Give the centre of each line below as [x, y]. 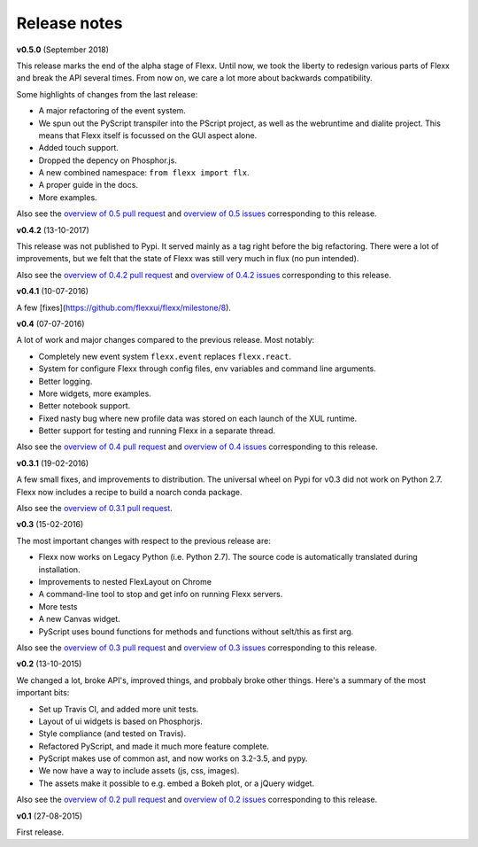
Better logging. [66, 381]
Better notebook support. [85, 406]
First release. [40, 832]
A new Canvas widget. [80, 619]
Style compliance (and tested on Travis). [112, 734]
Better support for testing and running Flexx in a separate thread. [157, 431]
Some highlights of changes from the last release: [107, 94]
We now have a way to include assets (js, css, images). [139, 771]
